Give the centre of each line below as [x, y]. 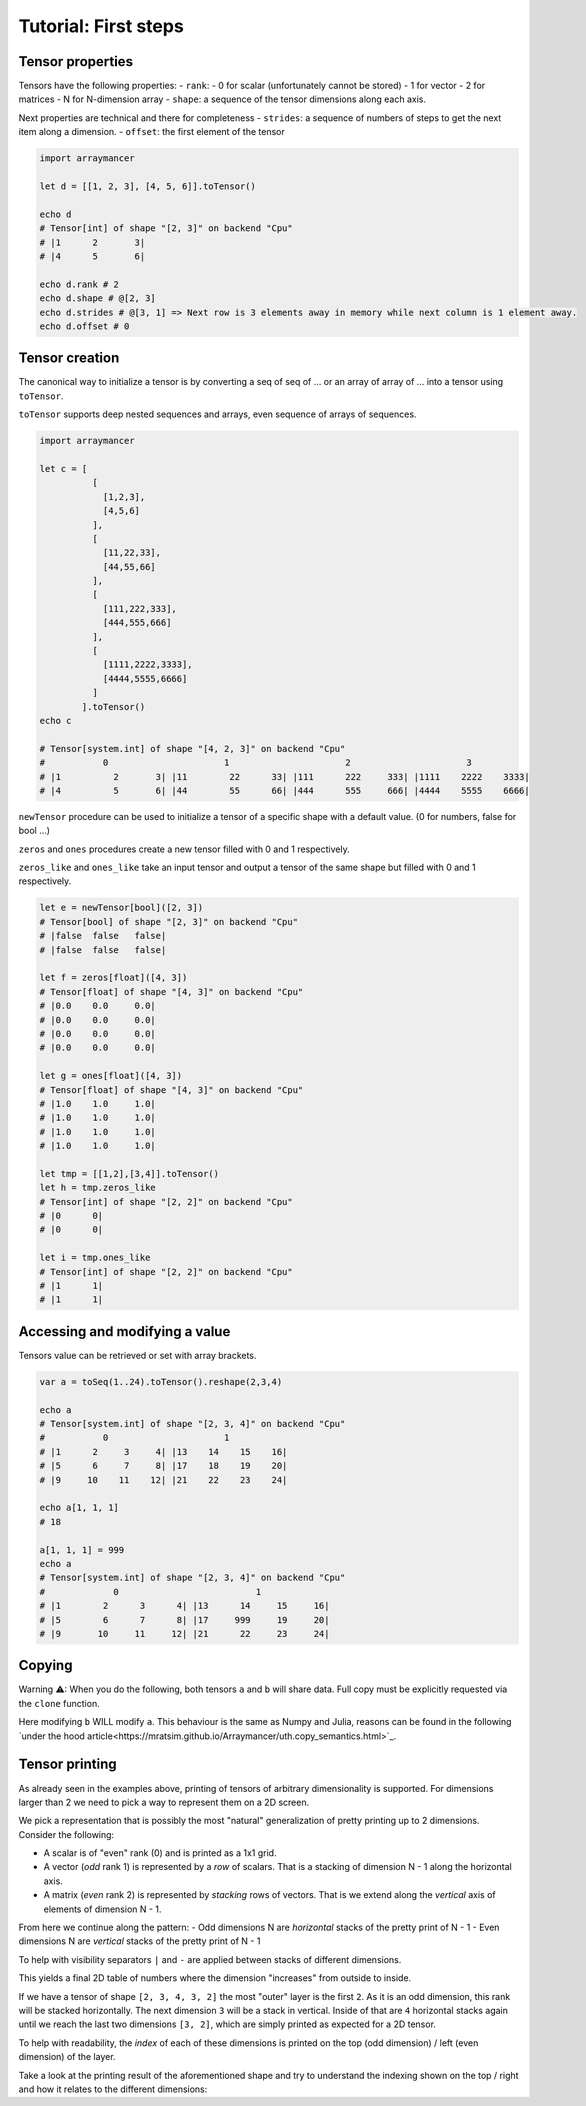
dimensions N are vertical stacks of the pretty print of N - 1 [139, 1941]
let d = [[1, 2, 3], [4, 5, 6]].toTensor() [148, 186]
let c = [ [63, 468]
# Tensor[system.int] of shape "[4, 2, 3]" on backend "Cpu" [192, 748]
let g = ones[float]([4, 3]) [111, 1076]
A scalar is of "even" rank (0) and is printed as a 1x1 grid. [160, 1853]
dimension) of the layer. [67, 2057]
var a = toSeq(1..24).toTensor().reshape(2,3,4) [161, 1381]
